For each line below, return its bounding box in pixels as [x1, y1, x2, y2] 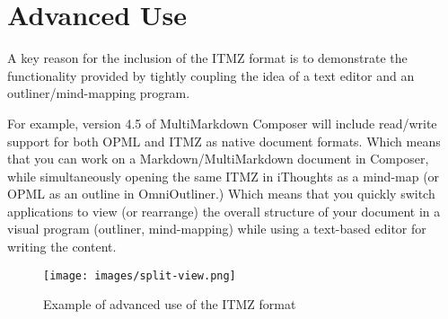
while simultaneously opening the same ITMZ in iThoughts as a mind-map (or [7, 166, 440, 185]
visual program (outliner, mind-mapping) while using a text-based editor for [7, 219, 426, 238]
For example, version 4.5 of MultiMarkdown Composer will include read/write [7, 113, 437, 132]
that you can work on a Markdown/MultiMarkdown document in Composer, [7, 149, 429, 168]
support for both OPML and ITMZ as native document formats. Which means [7, 131, 441, 150]
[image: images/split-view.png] [43, 269, 236, 282]
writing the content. [7, 237, 117, 256]
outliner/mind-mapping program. [7, 84, 190, 102]
